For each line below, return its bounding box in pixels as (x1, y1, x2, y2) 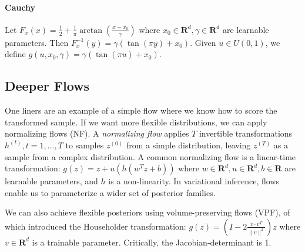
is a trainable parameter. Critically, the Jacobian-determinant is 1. (32, 236, 272, 248)
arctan (79, 26, 103, 35)
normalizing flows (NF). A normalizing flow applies (5, 127, 189, 140)
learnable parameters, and (5, 175, 98, 187)
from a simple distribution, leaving (126, 138, 251, 151)
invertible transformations (199, 127, 293, 140)
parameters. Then (5, 36, 69, 48)
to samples (65, 138, 104, 151)
